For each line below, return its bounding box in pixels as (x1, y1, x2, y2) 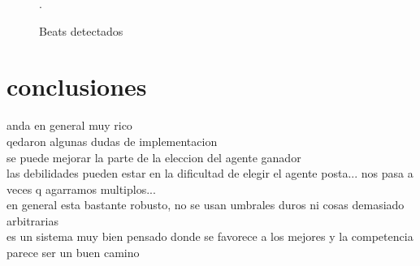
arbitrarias (6, 212, 58, 229)
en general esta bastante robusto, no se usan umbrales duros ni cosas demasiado (6, 196, 405, 213)
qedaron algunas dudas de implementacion (6, 132, 218, 149)
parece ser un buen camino (6, 244, 140, 261)
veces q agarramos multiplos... (6, 180, 156, 197)
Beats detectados (39, 22, 123, 39)
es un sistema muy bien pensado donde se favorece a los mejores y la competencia (6, 228, 414, 245)
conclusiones (6, 70, 147, 103)
